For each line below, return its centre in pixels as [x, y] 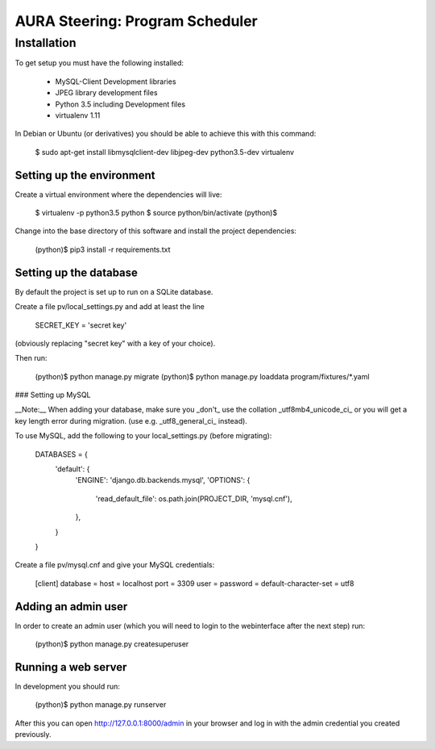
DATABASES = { [61, 454]
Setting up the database [77, 272]
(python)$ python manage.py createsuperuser [112, 644]
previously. [33, 734]
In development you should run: [68, 686]
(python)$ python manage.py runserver [101, 705]
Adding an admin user [71, 607]
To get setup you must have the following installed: [99, 63]
